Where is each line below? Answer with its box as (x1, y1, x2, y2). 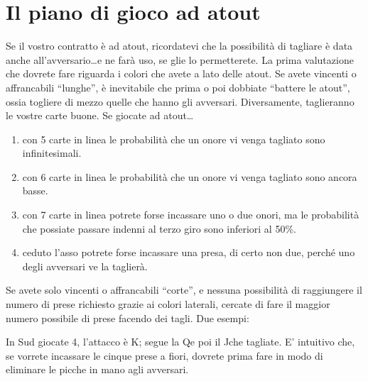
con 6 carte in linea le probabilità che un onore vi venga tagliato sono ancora (22, 169, 357, 184)
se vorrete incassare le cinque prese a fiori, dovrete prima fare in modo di (6, 348, 323, 363)
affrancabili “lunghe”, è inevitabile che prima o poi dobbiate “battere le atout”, (6, 79, 350, 94)
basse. (22, 183, 48, 198)
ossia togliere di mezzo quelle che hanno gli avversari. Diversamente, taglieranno (6, 94, 355, 109)
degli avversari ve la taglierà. (22, 258, 148, 273)
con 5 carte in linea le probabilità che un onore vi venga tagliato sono (22, 131, 325, 146)
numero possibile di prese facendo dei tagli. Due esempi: (6, 310, 249, 325)
